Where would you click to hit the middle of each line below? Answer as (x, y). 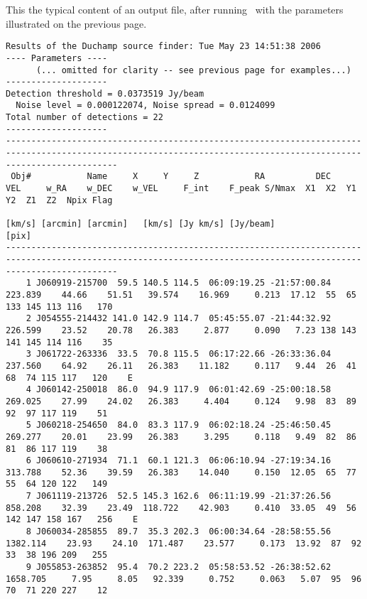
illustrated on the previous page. (76, 23)
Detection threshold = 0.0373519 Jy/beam (105, 93)
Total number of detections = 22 (84, 118)
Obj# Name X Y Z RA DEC (171, 177)
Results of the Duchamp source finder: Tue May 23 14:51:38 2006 (163, 47)
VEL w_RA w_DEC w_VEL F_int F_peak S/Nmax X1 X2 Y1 (181, 189)
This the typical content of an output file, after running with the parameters (175, 9)
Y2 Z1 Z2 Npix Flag (59, 200)
